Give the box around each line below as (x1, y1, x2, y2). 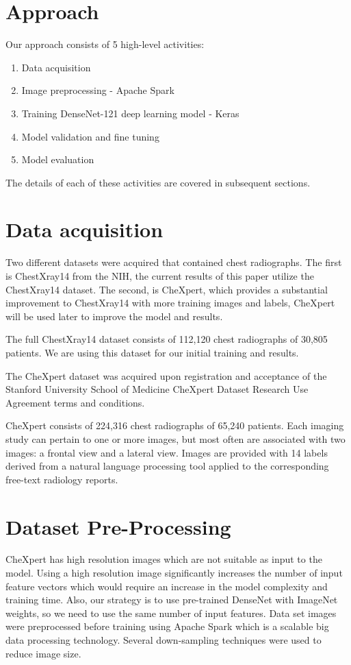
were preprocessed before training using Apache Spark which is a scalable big (5, 619, 329, 633)
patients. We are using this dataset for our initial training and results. (5, 345, 299, 359)
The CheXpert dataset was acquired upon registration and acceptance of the (5, 368, 327, 383)
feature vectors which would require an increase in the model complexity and (5, 579, 328, 593)
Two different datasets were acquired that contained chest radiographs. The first (5, 255, 342, 269)
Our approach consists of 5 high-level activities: (5, 37, 205, 51)
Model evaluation (21, 152, 94, 167)
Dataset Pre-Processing (5, 512, 231, 540)
